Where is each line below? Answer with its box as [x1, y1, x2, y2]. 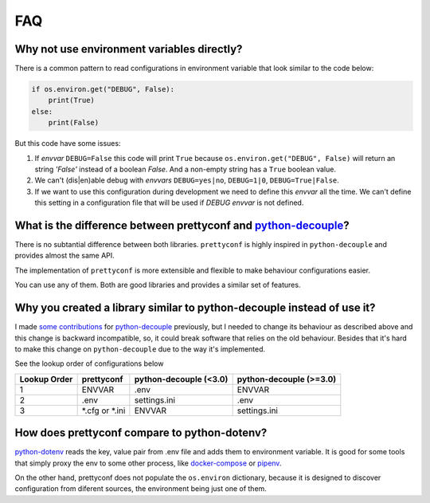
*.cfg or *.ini [81, 405, 126, 416]
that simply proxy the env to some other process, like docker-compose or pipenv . [14, 458, 282, 468]
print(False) [48, 118, 100, 128]
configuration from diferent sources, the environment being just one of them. [14, 484, 267, 493]
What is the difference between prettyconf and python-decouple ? [14, 218, 350, 232]
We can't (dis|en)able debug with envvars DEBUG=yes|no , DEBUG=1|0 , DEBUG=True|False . [34, 175, 340, 185]
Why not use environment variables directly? [14, 42, 243, 56]
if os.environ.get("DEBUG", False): [31, 84, 175, 94]
